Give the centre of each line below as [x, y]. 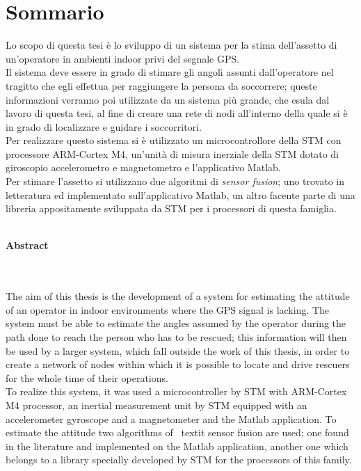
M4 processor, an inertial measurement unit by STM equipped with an [157, 405]
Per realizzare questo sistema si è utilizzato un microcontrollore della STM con [174, 140]
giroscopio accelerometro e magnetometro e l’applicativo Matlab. [143, 167]
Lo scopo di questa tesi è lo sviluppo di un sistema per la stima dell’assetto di [171, 45]
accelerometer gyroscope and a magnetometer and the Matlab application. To [171, 418]
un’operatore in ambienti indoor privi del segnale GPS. [123, 58]
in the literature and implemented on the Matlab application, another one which [177, 446]
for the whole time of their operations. [87, 377]
